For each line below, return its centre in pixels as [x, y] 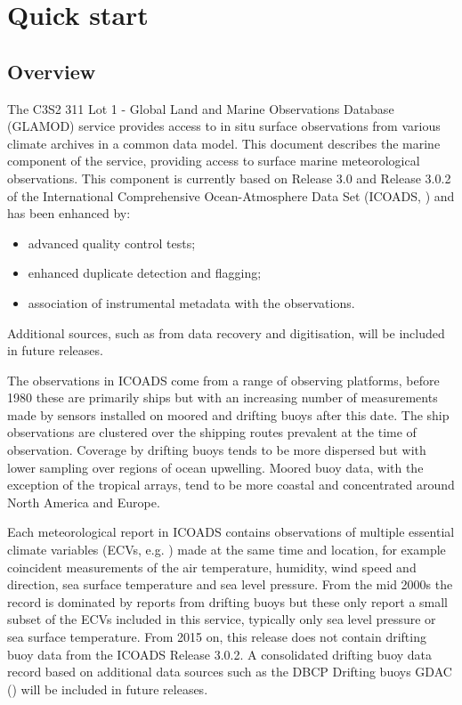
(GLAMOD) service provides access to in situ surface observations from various [224, 126]
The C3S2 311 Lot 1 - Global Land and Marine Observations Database [201, 108]
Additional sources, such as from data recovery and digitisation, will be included [226, 332]
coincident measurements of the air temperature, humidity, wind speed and [212, 567]
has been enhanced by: [69, 213]
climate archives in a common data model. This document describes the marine [224, 143]
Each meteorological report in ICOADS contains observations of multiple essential [231, 532]
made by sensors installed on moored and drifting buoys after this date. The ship [228, 414]
